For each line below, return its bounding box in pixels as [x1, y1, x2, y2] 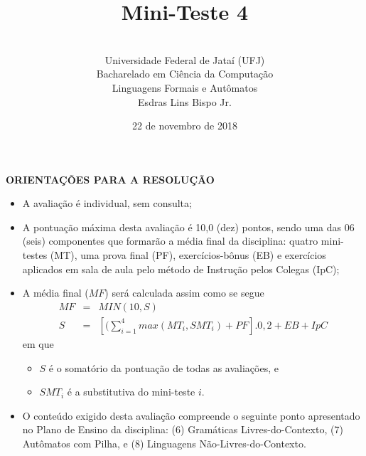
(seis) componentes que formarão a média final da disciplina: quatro [22, 233, 318, 248]
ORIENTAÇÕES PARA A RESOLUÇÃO [6, 171, 215, 186]
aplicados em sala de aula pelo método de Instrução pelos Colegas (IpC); [22, 261, 340, 276]
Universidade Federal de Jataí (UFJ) [104, 52, 265, 67]
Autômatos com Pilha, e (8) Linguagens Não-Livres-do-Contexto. [22, 435, 306, 450]
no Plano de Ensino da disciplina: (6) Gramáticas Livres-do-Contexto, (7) [22, 422, 343, 437]
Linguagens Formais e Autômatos [112, 80, 258, 95]
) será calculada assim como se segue [104, 285, 264, 300]
